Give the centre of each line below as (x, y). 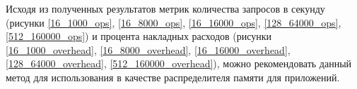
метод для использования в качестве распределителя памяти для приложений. (173, 77)
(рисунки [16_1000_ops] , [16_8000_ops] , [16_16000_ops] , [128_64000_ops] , (174, 22)
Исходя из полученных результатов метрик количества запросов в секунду (165, 8)
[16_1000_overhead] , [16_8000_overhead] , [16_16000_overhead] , (148, 49)
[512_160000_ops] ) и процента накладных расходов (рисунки (139, 36)
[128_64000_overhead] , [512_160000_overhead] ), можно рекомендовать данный (179, 63)
